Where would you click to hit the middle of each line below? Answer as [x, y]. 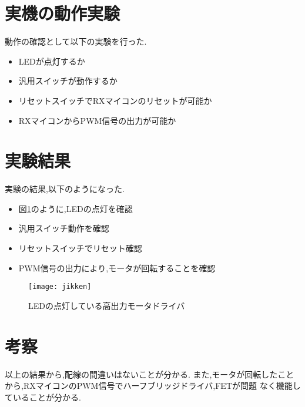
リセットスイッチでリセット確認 [80, 248]
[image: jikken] [60, 287]
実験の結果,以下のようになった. [65, 189]
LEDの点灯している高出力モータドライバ [107, 305]
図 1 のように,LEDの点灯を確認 [76, 208]
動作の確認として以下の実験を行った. [76, 41]
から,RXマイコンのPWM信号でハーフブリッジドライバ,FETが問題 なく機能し [153, 386]
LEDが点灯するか [52, 61]
